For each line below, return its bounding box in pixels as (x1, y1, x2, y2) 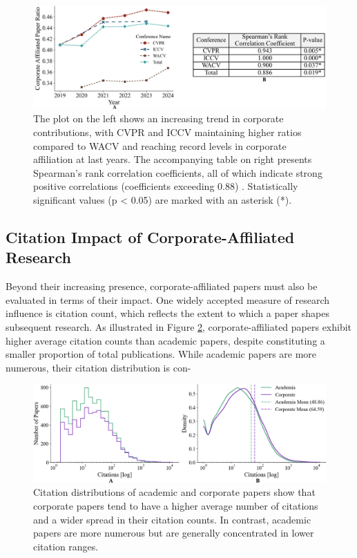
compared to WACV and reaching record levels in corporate (33, 138, 287, 153)
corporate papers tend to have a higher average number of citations (33, 499, 318, 513)
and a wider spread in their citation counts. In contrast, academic (33, 512, 311, 526)
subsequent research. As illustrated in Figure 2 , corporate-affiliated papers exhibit (6, 320, 352, 334)
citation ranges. (33, 539, 99, 553)
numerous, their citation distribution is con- (6, 360, 191, 374)
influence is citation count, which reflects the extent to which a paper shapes (6, 306, 329, 320)
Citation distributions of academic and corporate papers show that (33, 485, 316, 499)
